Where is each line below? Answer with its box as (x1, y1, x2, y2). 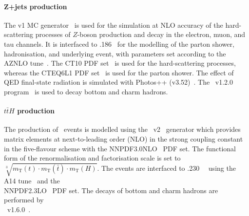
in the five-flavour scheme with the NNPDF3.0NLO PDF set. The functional (4, 143, 236, 153)
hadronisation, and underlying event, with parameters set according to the (4, 48, 226, 58)
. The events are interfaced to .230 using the (97, 162, 236, 173)
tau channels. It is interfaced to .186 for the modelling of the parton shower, (4, 38, 234, 49)
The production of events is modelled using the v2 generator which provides (4, 124, 241, 134)
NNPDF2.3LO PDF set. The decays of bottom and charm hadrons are (4, 185, 218, 195)
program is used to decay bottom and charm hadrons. (4, 86, 168, 96)
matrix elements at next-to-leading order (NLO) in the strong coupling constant (4, 133, 243, 144)
